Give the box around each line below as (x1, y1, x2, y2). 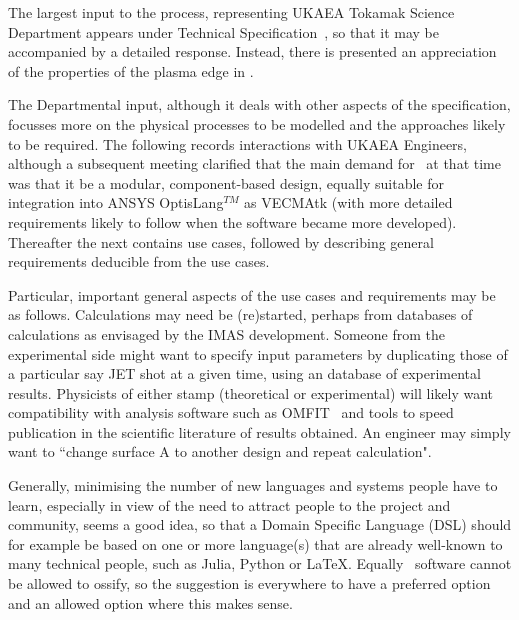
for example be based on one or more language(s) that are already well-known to (8, 533, 503, 554)
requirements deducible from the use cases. (8, 251, 270, 272)
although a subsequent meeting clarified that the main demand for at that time (8, 153, 501, 174)
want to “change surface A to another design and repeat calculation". (8, 441, 432, 462)
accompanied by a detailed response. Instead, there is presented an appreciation (8, 41, 497, 62)
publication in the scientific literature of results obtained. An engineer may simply (8, 421, 511, 442)
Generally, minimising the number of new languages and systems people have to (8, 475, 498, 496)
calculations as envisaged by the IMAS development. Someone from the (8, 323, 445, 344)
